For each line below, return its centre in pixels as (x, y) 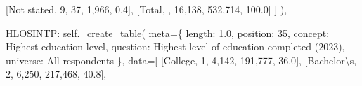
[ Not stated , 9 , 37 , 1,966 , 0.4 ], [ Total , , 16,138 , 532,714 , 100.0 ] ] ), (147, 9)
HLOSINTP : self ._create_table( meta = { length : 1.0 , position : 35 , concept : (168, 33)
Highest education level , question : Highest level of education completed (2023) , (175, 46)
